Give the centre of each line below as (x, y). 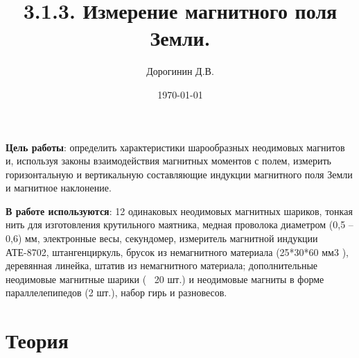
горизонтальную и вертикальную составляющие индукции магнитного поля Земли (179, 174)
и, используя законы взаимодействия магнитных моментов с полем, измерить (168, 161)
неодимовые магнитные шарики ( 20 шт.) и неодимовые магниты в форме (165, 279)
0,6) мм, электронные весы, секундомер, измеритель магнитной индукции (162, 238)
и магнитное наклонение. (59, 188)
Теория (37, 340)
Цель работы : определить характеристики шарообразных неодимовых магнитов (175, 147)
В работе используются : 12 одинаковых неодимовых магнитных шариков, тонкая (179, 211)
